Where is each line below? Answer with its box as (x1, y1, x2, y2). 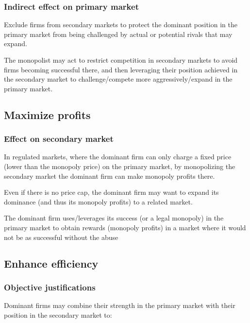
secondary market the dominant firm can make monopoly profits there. (4, 170, 215, 181)
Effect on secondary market (4, 133, 114, 145)
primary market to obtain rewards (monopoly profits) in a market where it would (4, 222, 246, 232)
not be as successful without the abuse (4, 232, 118, 242)
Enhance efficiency (4, 255, 99, 271)
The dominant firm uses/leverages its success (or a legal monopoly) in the (4, 213, 224, 223)
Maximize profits (4, 107, 91, 122)
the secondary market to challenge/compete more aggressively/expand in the (4, 74, 233, 84)
